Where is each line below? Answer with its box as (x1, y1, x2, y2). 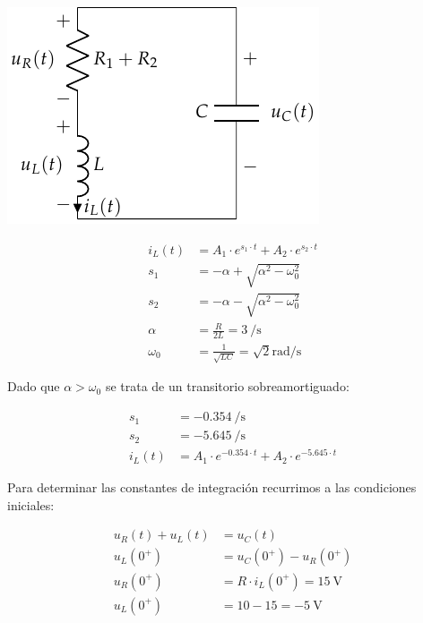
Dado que (7, 377, 60, 396)
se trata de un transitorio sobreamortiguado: (105, 377, 350, 396)
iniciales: (7, 495, 55, 514)
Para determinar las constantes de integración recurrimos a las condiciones (7, 478, 417, 497)
